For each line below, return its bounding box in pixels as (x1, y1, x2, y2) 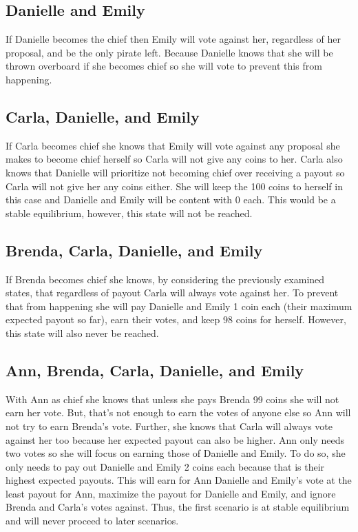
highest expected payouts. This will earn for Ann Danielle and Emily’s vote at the (6, 473, 352, 487)
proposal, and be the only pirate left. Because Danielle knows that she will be (6, 45, 333, 59)
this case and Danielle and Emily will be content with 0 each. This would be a (6, 192, 336, 207)
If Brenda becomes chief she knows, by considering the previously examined (6, 272, 325, 286)
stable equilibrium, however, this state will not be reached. (6, 205, 253, 220)
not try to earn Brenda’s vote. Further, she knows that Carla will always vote (6, 418, 333, 433)
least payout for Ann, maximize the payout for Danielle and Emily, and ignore (6, 486, 336, 500)
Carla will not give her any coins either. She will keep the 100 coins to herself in (6, 178, 343, 193)
